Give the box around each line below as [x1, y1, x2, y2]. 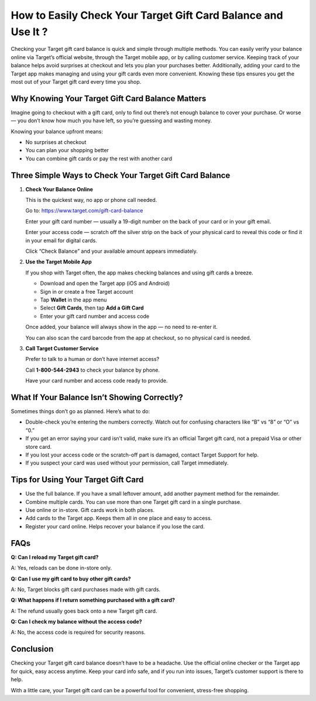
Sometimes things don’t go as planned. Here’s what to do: [11, 408, 150, 415]
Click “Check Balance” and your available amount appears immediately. [25, 248, 198, 255]
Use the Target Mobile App [25, 258, 92, 266]
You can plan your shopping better [25, 147, 109, 154]
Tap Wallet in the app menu [40, 296, 107, 303]
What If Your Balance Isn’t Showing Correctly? [11, 392, 184, 402]
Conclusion [11, 644, 54, 654]
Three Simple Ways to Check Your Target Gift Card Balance [11, 170, 231, 180]
